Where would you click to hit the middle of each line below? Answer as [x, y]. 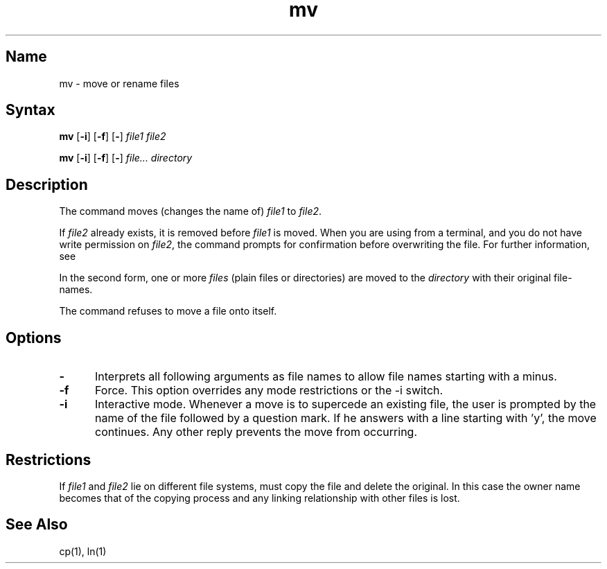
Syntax [30, 110]
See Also [37, 525]
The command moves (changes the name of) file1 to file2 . [191, 211]
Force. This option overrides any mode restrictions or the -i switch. [269, 391]
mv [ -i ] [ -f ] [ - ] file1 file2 [113, 137]
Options [34, 338]
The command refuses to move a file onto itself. [168, 311]
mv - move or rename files [119, 83]
